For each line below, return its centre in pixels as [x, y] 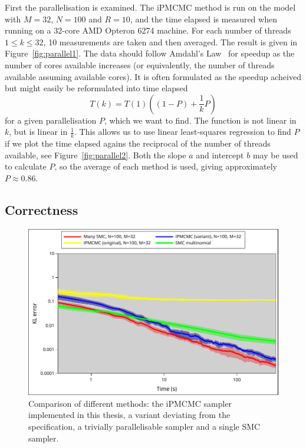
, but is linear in [38, 132]
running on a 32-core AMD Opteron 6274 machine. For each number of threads [148, 30]
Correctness [42, 209]
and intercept [220, 155]
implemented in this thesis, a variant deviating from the [129, 415]
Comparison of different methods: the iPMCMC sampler [130, 403]
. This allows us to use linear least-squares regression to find [182, 132]
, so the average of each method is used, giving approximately [166, 166]
